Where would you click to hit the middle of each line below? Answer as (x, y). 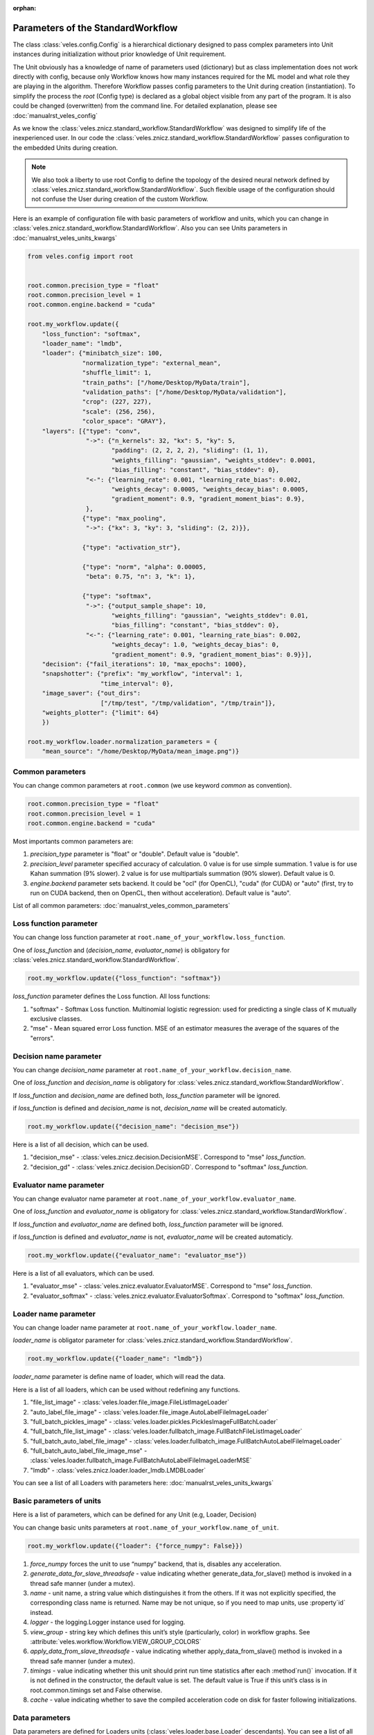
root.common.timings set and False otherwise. (96, 1690)
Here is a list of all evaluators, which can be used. (84, 1273)
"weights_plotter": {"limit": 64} (100, 712)
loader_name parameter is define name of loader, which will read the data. (119, 1377)
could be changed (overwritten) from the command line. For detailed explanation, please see (145, 106)
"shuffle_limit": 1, (117, 373)
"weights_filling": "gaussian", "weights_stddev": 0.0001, (214, 460)
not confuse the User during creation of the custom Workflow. (120, 199)
